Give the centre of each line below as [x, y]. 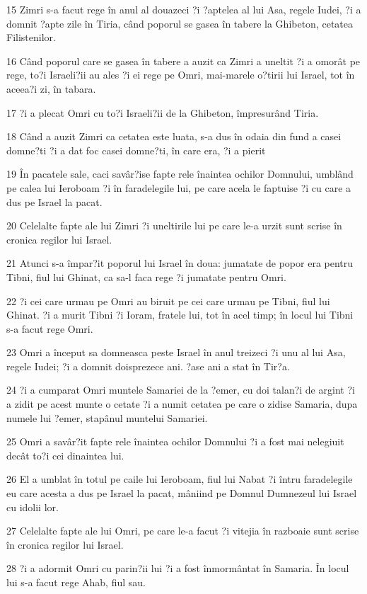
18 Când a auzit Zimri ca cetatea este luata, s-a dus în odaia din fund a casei [174, 136]
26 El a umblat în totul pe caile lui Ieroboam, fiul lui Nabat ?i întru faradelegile [180, 479]
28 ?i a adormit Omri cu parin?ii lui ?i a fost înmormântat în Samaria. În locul [178, 568]
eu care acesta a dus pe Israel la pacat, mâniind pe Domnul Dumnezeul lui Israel [182, 493]
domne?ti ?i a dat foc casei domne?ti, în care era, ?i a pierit [136, 150]
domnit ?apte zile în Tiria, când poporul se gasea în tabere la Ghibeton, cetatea [180, 23]
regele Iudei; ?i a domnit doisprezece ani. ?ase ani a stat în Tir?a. [148, 366]
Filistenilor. [31, 37]
